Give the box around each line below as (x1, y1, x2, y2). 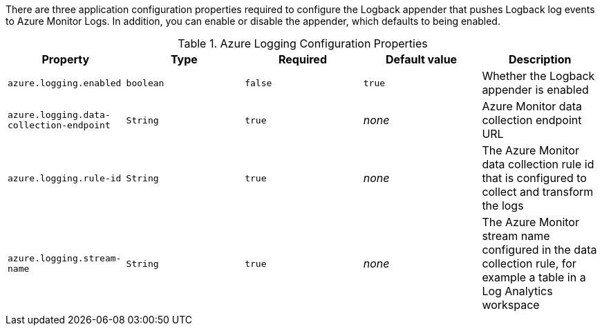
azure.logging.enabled (8, 77, 122, 88)
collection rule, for (482, 257, 576, 270)
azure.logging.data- (8, 110, 111, 120)
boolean (126, 77, 164, 88)
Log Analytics (482, 284, 553, 298)
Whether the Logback (482, 69, 595, 83)
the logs (482, 199, 524, 212)
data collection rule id (482, 157, 594, 171)
